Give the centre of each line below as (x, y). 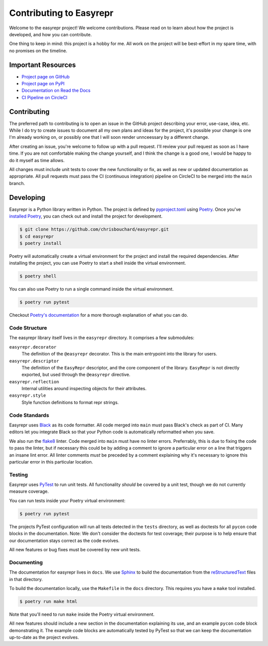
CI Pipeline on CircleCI (44, 97)
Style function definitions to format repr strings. (70, 402)
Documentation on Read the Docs (56, 90)
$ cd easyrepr (37, 236)
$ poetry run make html (49, 601)
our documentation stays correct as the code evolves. (65, 540)
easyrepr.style (28, 396)
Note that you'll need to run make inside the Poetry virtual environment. (82, 614)
